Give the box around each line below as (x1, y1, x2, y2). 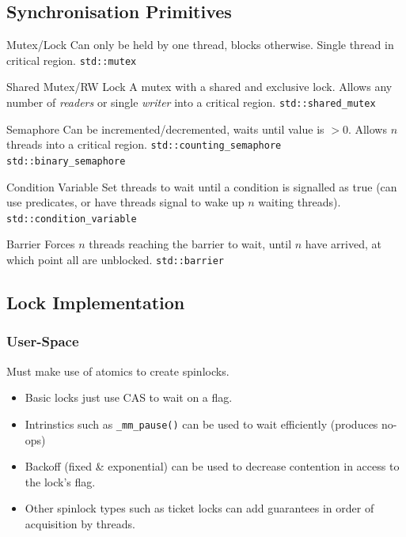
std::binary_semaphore (6, 155, 126, 167)
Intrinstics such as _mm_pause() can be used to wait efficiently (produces (25, 415, 378, 432)
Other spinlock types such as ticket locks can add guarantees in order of (25, 500, 374, 516)
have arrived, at (305, 236, 381, 252)
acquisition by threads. (25, 515, 135, 531)
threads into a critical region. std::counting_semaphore (6, 136, 282, 153)
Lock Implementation (6, 290, 185, 315)
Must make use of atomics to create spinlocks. (6, 362, 230, 379)
